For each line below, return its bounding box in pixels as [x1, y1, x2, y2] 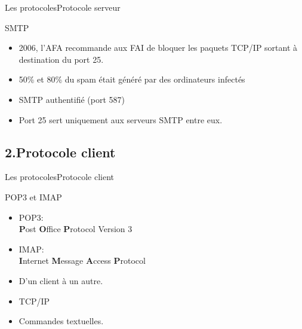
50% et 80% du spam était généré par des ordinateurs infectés [19, 73, 245, 86]
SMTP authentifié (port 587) [19, 93, 125, 105]
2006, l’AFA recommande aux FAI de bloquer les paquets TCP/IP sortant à [19, 41, 298, 54]
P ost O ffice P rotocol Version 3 [19, 223, 132, 235]
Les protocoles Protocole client [5, 170, 114, 183]
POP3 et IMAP [5, 190, 62, 203]
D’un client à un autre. [19, 274, 103, 287]
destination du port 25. [19, 53, 104, 65]
